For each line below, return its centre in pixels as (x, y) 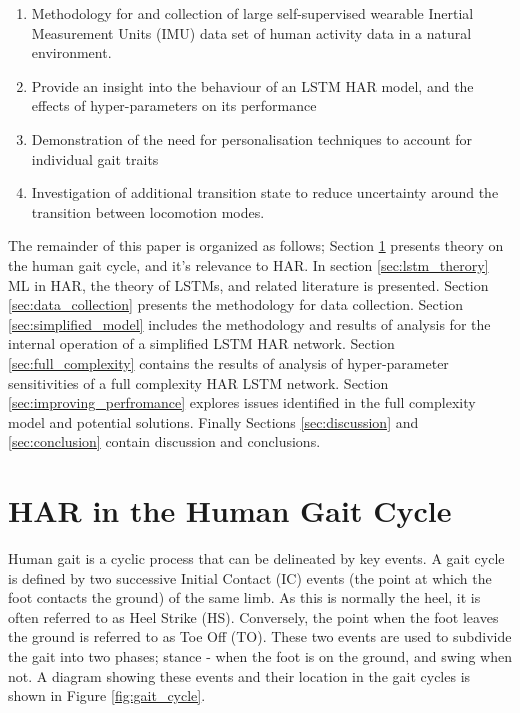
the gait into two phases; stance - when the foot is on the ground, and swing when (260, 655)
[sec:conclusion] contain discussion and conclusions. (164, 441)
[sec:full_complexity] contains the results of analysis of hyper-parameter (228, 362)
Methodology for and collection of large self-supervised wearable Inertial (252, 13)
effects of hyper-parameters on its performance (174, 105)
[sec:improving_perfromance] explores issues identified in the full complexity (242, 402)
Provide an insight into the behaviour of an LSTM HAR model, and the (252, 85)
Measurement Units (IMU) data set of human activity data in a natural (251, 32)
